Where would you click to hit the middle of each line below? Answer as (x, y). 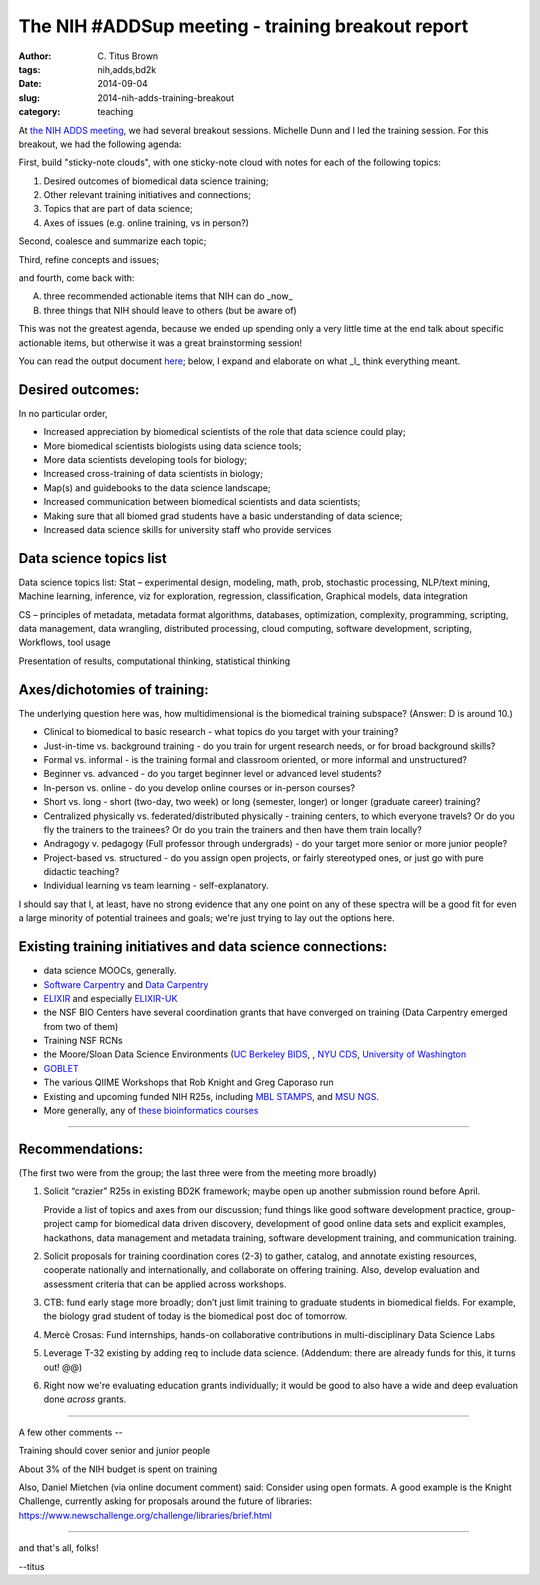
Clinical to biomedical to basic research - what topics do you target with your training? (221, 732)
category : (39, 112)
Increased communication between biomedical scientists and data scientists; (202, 502)
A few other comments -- (71, 1432)
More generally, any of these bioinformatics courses (151, 1111)
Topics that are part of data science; (118, 209)
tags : (29, 69)
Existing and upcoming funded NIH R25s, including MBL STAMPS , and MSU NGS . (211, 1096)
